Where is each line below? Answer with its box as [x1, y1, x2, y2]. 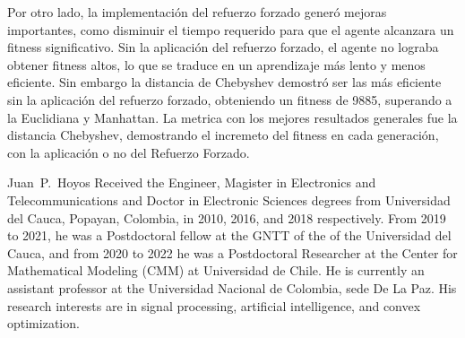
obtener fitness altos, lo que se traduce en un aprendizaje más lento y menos [7, 55, 426, 74]
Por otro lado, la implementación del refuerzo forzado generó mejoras [7, 3, 387, 21]
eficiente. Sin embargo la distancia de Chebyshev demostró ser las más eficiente [7, 73, 442, 91]
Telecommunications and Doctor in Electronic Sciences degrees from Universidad [7, 190, 451, 209]
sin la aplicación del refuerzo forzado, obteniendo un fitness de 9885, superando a [7, 90, 452, 108]
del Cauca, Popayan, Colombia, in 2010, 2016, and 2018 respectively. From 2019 [7, 208, 446, 227]
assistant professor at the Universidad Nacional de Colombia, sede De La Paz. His [7, 278, 457, 297]
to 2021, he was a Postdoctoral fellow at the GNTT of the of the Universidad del [7, 226, 452, 245]
